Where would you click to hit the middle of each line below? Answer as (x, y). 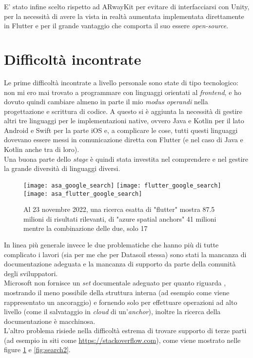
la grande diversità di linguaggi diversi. (62, 168)
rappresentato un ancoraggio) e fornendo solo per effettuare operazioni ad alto (121, 302)
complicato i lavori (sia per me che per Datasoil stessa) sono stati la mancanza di (125, 254)
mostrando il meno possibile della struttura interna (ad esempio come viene (117, 292)
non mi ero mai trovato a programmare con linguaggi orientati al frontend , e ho (123, 92)
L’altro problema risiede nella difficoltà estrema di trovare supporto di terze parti (125, 330)
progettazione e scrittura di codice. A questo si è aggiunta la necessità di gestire (123, 111)
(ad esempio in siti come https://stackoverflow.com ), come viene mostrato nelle (122, 340)
